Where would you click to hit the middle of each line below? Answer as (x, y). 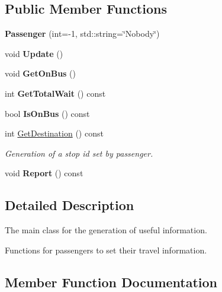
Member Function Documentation (111, 282)
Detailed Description (70, 205)
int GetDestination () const (54, 133)
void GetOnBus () (40, 73)
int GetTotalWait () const (55, 93)
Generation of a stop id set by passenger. (79, 153)
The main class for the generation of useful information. (106, 230)
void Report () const (44, 173)
